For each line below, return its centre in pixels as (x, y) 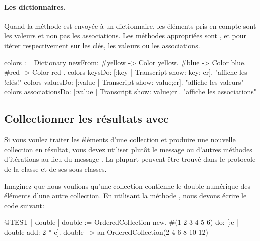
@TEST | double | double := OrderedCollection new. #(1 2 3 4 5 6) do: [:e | (121, 222)
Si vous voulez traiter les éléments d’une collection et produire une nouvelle (120, 140)
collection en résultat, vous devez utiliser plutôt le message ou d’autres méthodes (128, 149)
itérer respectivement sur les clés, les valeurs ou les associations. (102, 45)
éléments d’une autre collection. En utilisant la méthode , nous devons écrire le (125, 196)
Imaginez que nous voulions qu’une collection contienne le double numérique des (127, 186)
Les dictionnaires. (35, 6)
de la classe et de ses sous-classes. (55, 169)
